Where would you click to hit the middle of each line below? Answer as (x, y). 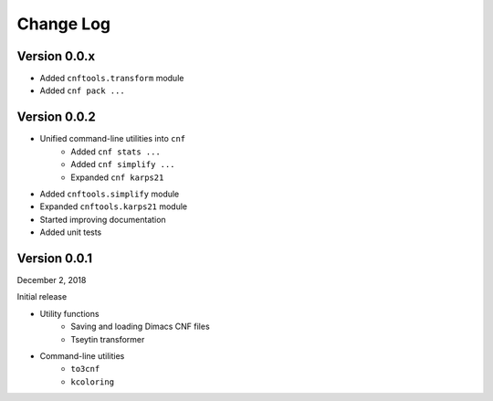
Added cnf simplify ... (123, 164)
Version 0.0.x (56, 56)
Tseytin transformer (108, 339)
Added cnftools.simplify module (110, 194)
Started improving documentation (103, 219)
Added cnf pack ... (82, 90)
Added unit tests (71, 232)
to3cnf (85, 369)
